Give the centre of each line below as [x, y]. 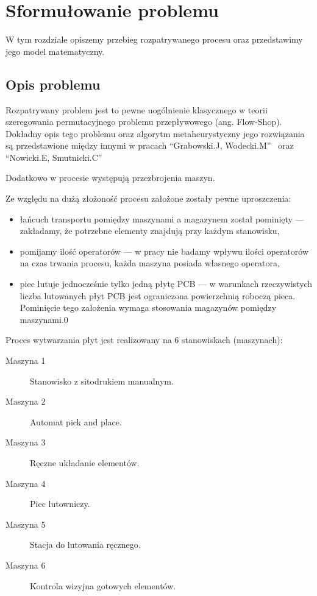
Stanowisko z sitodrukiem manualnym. [102, 381]
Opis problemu [53, 84]
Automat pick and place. [76, 421]
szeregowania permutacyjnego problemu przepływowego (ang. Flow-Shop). [144, 122]
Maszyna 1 [26, 360]
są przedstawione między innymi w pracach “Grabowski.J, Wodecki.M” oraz [150, 145]
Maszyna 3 [26, 442]
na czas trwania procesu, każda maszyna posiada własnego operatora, [150, 263]
